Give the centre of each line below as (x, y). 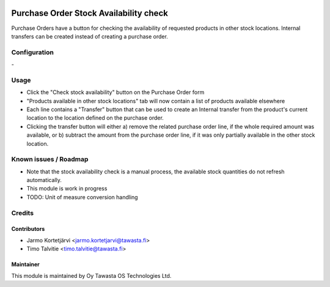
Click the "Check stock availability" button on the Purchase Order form (116, 92)
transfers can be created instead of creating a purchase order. (90, 36)
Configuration (33, 52)
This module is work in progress (67, 189)
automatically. (44, 180)
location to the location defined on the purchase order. (95, 118)
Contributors (28, 229)
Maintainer (25, 264)
